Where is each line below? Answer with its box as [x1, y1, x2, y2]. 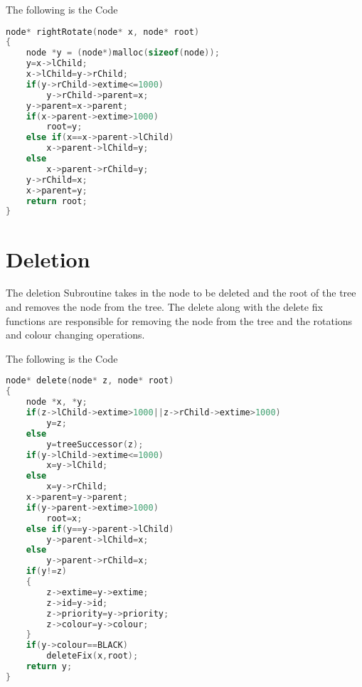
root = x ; [46, 513, 82, 523]
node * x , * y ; [26, 397, 87, 408]
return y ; [26, 661, 73, 672]
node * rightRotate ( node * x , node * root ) [6, 26, 200, 37]
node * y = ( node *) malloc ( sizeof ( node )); [26, 48, 220, 58]
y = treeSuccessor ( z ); [46, 439, 144, 449]
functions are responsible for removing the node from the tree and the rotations [6, 313, 353, 328]
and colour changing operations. [6, 327, 145, 342]
